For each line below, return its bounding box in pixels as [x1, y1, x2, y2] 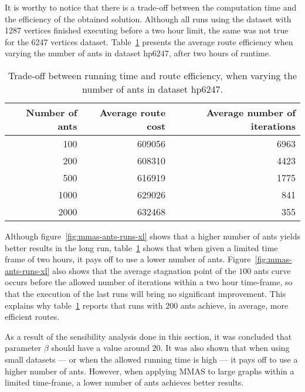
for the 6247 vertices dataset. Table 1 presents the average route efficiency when [5, 35, 293, 48]
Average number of [206, 105, 296, 119]
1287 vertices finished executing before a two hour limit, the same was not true [5, 24, 289, 36]
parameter [5, 342, 42, 354]
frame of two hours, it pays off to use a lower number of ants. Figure [5, 253, 251, 265]
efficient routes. [5, 310, 60, 323]
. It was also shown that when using [160, 342, 290, 354]
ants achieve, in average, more [180, 299, 289, 311]
